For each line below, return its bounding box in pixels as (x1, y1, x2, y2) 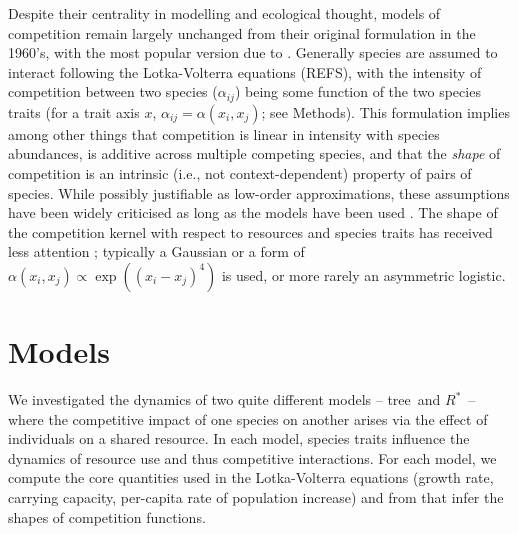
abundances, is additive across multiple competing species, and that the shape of (8, 143, 501, 164)
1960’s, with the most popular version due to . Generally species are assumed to (8, 42, 498, 63)
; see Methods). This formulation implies (261, 101, 510, 122)
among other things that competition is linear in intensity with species (8, 123, 440, 144)
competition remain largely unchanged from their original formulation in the (8, 22, 476, 43)
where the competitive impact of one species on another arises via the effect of (8, 408, 488, 429)
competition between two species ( (8, 81, 218, 102)
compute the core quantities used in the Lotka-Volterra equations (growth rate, (8, 467, 494, 488)
